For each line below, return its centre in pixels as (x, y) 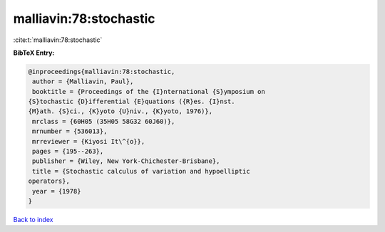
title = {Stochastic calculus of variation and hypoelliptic (141, 171)
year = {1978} (57, 191)
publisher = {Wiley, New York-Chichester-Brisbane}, (126, 161)
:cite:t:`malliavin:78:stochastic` (58, 40)
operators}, (49, 181)
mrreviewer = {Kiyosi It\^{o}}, (89, 141)
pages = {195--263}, (68, 152)
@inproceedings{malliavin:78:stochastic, (102, 72)
